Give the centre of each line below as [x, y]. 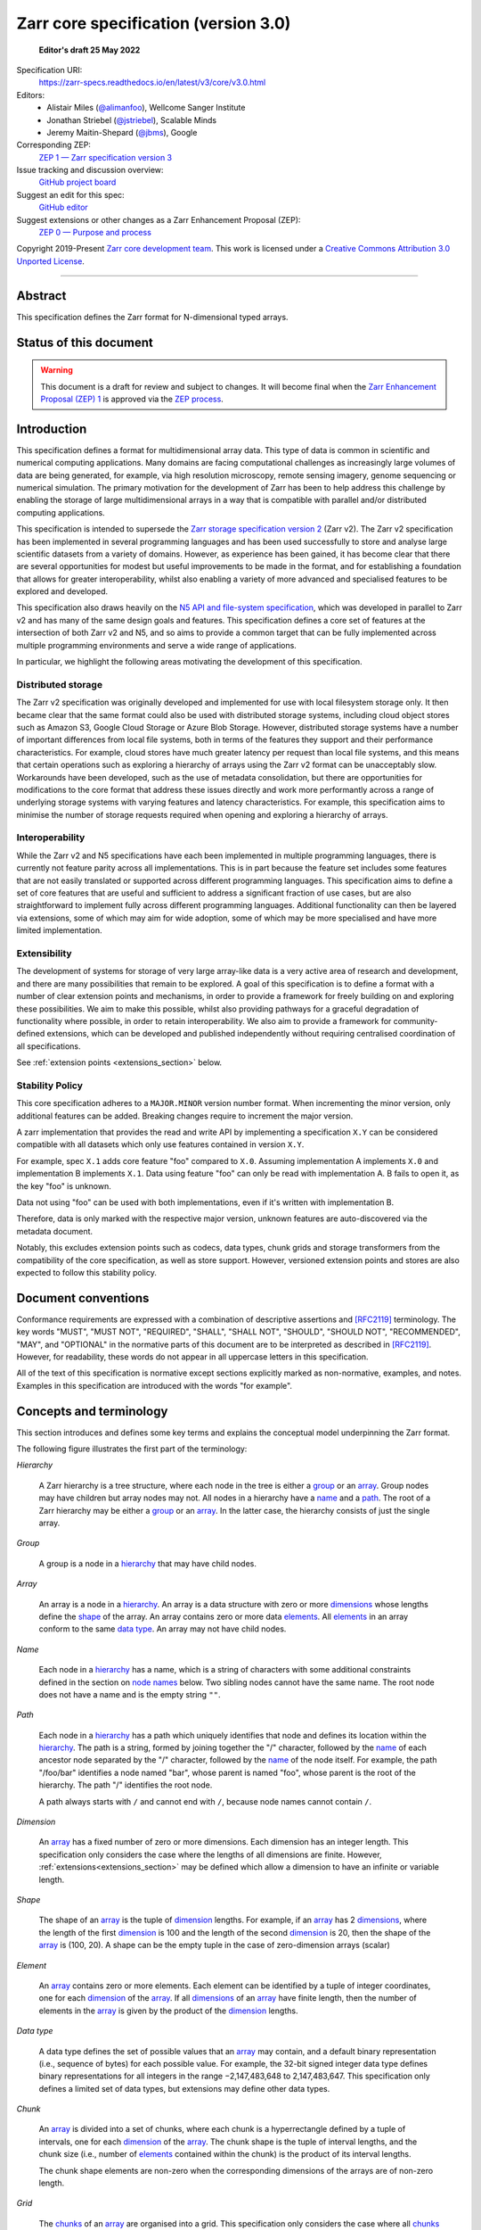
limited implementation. [59, 930]
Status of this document [85, 342]
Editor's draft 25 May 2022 [90, 50]
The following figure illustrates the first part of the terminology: [132, 1449]
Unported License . [50, 261]
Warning [57, 370]
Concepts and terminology [92, 1411]
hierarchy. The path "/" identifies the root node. [126, 1785]
